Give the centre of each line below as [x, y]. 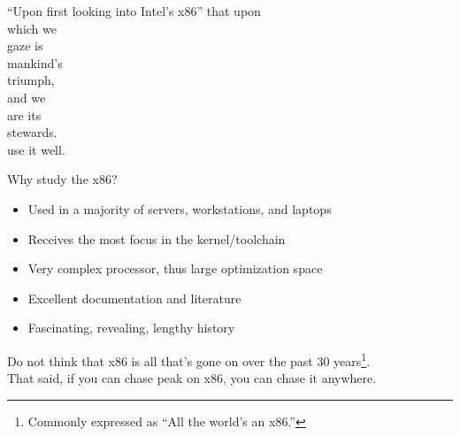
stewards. [32, 132]
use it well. [36, 149]
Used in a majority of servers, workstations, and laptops [180, 208]
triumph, [31, 80]
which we [32, 28]
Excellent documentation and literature [134, 298]
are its [24, 115]
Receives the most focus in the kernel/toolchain [157, 238]
